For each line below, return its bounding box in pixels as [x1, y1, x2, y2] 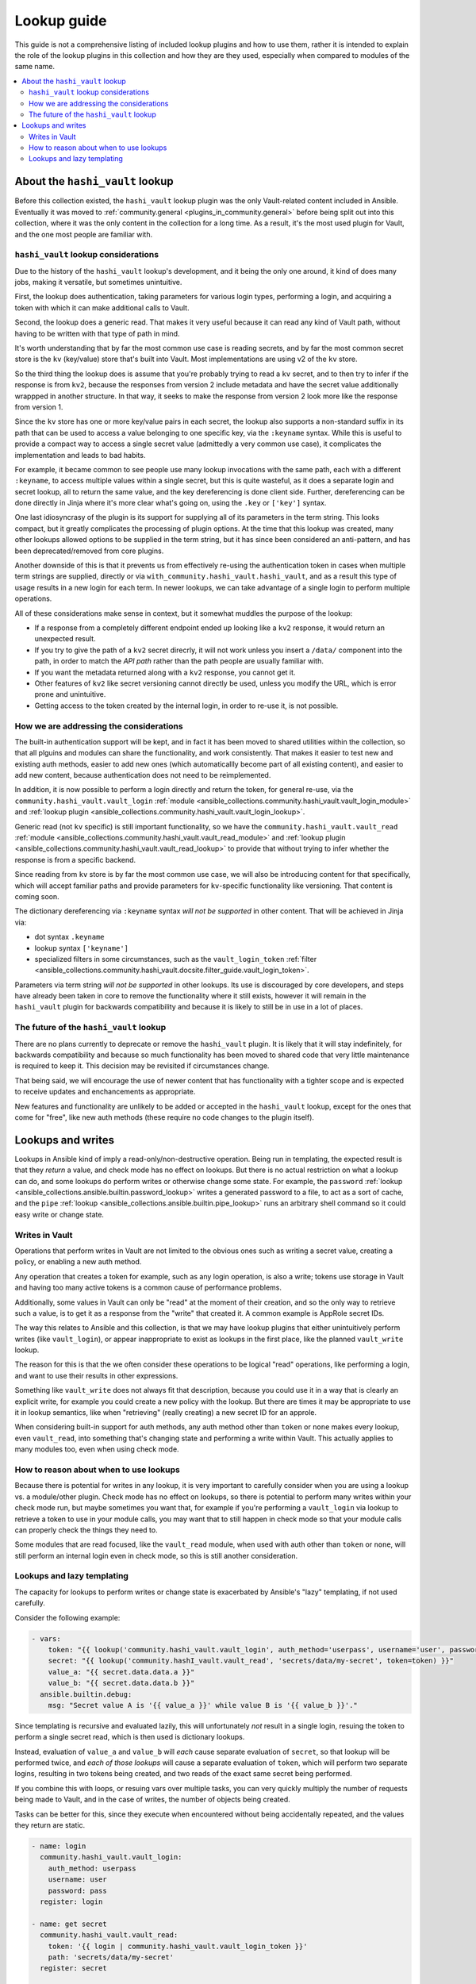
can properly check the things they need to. [14, 1525, 158, 1535]
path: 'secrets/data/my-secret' [48, 1952, 175, 1962]
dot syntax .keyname [34, 932, 105, 942]
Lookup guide [14, 12, 107, 29]
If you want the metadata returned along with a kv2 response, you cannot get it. [34, 667, 296, 677]
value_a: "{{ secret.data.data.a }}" [48, 1667, 195, 1676]
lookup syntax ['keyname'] [34, 943, 129, 952]
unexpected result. [34, 634, 96, 644]
